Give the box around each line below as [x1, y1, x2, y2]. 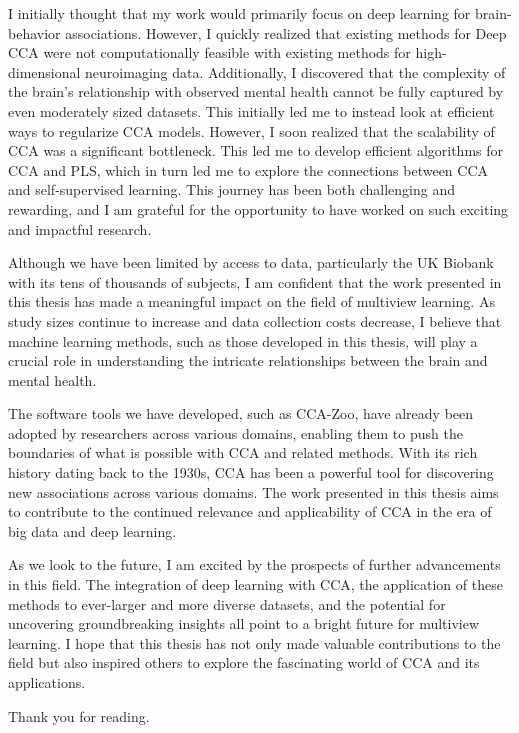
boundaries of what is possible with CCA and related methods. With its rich [8, 442, 478, 463]
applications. [8, 672, 86, 692]
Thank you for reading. [8, 705, 150, 726]
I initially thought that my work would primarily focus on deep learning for [8, 3, 471, 23]
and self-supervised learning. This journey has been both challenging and [8, 179, 456, 200]
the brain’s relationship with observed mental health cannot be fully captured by [8, 81, 504, 102]
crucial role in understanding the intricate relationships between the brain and [8, 350, 488, 371]
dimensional [8, 61, 81, 82]
